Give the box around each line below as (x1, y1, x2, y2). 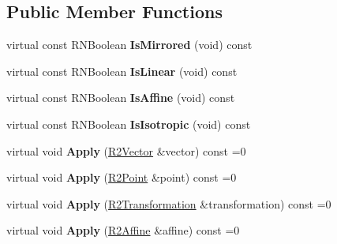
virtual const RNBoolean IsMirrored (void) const (6, 36, 253, 53)
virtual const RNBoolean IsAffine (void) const (6, 89, 235, 106)
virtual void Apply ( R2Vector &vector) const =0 (6, 142, 246, 159)
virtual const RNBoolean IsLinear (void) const (6, 62, 238, 79)
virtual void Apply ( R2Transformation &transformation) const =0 (6, 195, 331, 212)
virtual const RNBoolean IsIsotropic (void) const (6, 115, 251, 132)
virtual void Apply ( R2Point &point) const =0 (6, 169, 237, 186)
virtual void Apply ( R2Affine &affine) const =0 (6, 222, 240, 238)
